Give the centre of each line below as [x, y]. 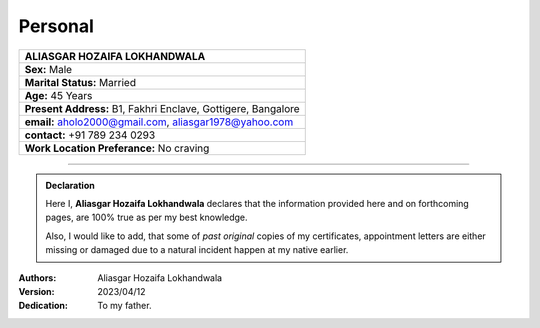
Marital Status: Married [80, 82]
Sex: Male [48, 69]
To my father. [124, 306]
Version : [36, 291]
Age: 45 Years [58, 95]
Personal [56, 26]
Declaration [70, 185]
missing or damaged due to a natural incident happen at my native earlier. [197, 250]
